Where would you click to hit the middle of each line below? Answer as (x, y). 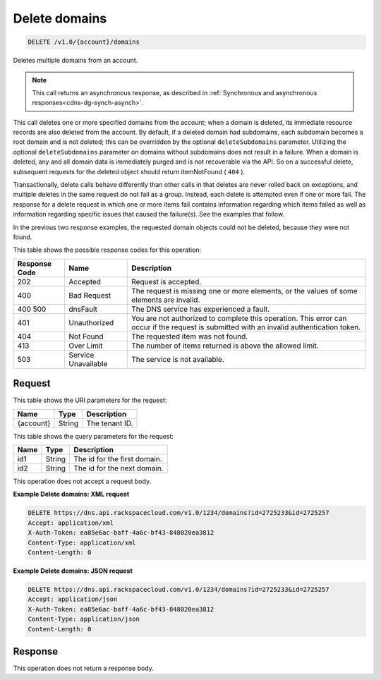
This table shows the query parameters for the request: (93, 436)
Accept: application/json (73, 599)
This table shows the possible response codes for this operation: (107, 250)
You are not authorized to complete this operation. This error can (239, 318)
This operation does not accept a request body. (82, 481)
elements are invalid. (166, 300)
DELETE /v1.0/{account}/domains (84, 42)
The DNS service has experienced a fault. (201, 309)
